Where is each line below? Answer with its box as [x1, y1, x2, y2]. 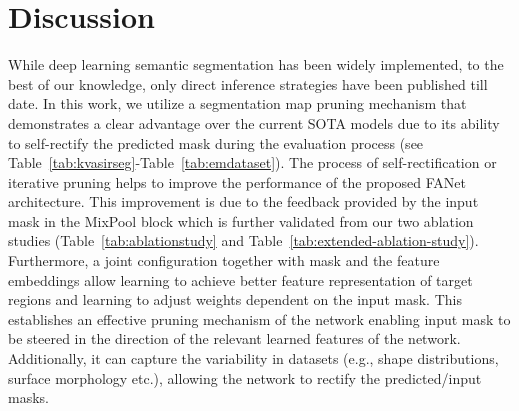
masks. [8, 387, 49, 408]
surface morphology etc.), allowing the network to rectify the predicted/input [8, 367, 482, 388]
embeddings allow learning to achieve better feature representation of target [8, 269, 473, 290]
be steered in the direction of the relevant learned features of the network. [8, 328, 461, 349]
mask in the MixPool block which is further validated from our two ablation [8, 210, 474, 231]
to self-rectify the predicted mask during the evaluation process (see [8, 132, 424, 153]
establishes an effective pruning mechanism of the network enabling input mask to [8, 308, 511, 329]
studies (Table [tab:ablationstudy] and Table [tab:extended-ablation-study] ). [8, 230, 479, 251]
